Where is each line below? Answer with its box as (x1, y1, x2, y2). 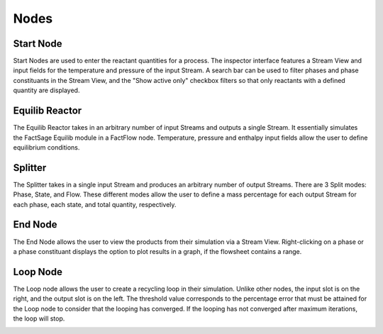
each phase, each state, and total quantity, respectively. (13, 200, 177, 208)
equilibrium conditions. (13, 143, 80, 152)
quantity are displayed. (13, 86, 80, 95)
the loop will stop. (13, 314, 65, 323)
